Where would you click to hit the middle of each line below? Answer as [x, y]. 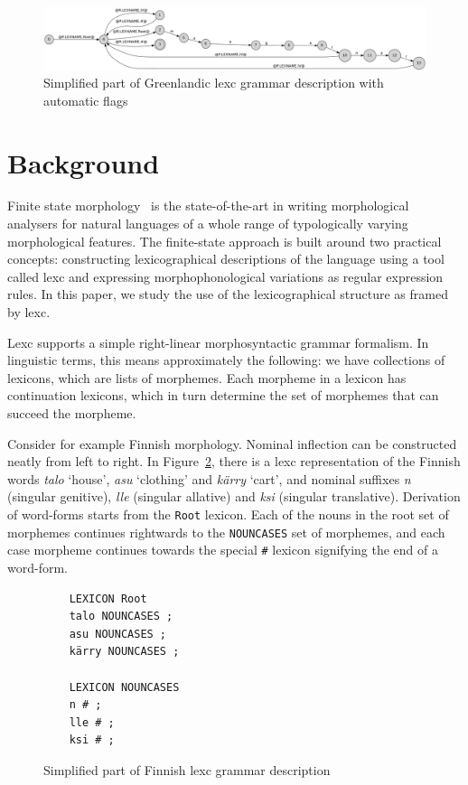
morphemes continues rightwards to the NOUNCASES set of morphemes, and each [226, 532]
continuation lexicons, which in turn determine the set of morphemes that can [223, 395]
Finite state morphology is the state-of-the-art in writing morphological [208, 206]
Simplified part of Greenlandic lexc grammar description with [214, 83]
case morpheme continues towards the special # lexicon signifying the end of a [223, 550]
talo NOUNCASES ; [121, 617]
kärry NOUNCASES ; [124, 652]
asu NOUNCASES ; [118, 634]
